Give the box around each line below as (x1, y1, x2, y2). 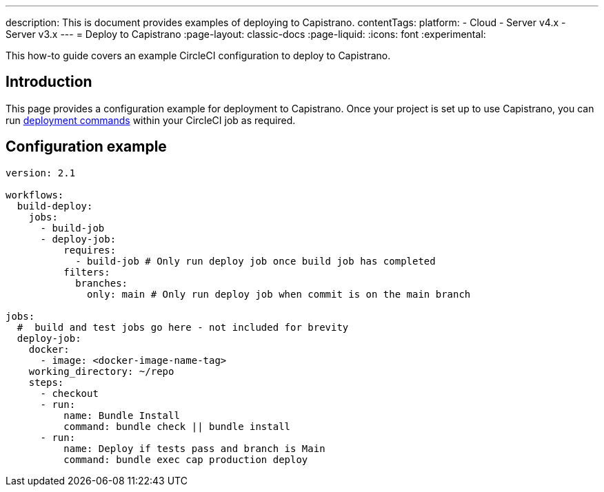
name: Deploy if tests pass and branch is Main (63, 442, 325, 454)
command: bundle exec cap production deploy (63, 453, 308, 465)
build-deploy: (17, 200, 93, 212)
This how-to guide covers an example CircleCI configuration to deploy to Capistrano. (6, 50, 391, 61)
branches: (75, 277, 128, 289)
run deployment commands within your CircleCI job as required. (6, 114, 296, 126)
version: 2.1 (6, 167, 76, 178)
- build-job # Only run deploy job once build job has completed (75, 255, 436, 267)
